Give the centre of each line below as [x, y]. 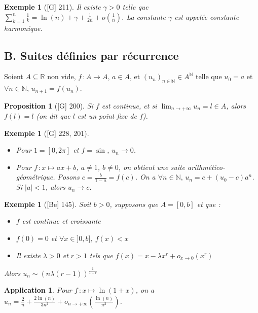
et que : [209, 204]
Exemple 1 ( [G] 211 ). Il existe [52, 7]
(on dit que [53, 116]
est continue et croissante [61, 221]
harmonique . [23, 28]
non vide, [62, 76]
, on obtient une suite [152, 167]
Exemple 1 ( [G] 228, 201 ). [47, 133]
